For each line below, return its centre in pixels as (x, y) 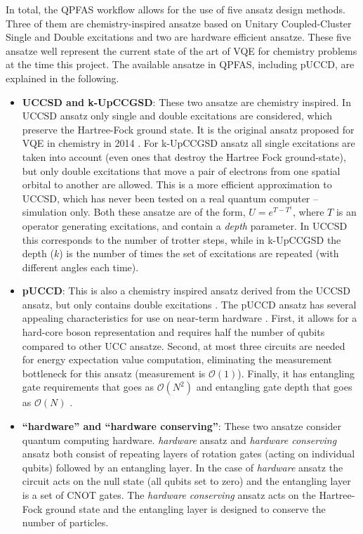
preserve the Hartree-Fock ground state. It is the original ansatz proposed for (188, 129)
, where (309, 212)
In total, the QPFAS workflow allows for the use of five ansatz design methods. (176, 9)
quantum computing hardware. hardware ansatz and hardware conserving (179, 439)
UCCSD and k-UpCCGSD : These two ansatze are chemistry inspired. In (186, 102)
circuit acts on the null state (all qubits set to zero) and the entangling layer (186, 481)
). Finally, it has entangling (296, 373)
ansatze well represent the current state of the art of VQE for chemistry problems (181, 50)
